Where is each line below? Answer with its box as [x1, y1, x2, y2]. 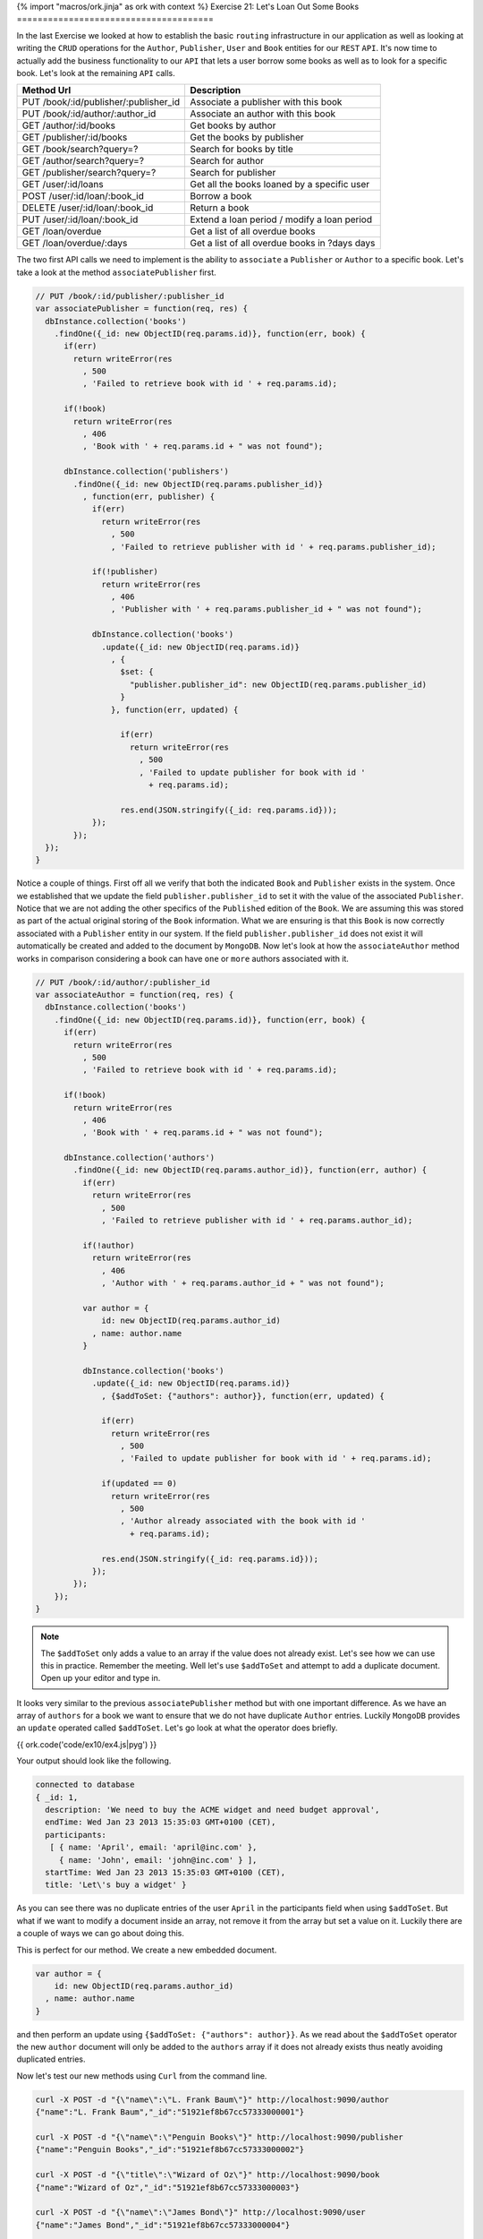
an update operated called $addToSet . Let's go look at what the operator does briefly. [16, 1722, 338, 1733]
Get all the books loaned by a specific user [189, 178, 370, 191]
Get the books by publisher [189, 131, 304, 143]
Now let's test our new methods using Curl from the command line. [16, 2070, 267, 2081]
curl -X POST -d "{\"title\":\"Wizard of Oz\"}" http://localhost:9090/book [35, 2170, 380, 2180]
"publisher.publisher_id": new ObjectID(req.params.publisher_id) [130, 679, 428, 690]
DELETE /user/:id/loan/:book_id [21, 202, 154, 214]
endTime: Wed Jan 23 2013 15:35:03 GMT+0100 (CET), [45, 1817, 276, 1827]
